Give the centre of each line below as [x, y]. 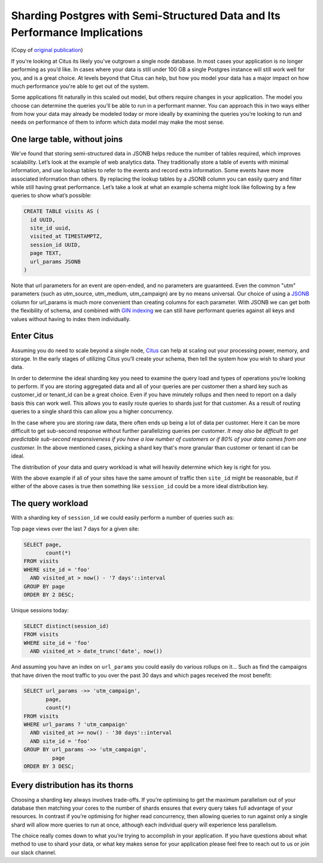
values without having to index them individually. [71, 319]
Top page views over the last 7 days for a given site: [75, 529]
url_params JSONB [55, 261]
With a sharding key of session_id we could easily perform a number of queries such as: [123, 518]
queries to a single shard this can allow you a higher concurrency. [92, 411]
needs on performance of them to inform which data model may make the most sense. [118, 122]
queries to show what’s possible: [51, 196]
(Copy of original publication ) [47, 50]
